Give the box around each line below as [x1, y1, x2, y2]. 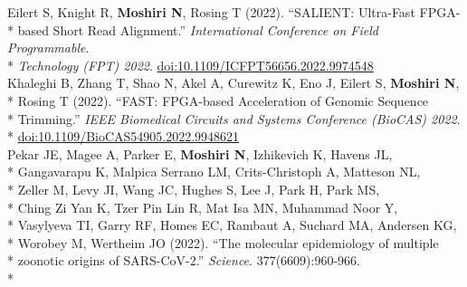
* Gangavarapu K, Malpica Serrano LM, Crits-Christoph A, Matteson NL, [7, 162, 421, 181]
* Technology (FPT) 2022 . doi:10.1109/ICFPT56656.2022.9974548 [7, 55, 374, 74]
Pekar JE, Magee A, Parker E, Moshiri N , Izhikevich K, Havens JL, [7, 144, 393, 163]
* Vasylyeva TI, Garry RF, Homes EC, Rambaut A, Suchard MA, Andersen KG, [7, 215, 457, 234]
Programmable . [7, 38, 90, 57]
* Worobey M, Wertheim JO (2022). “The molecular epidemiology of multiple [7, 233, 439, 252]
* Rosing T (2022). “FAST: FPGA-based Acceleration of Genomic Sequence [7, 91, 429, 110]
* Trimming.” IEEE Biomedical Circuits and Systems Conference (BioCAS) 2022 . [7, 109, 461, 128]
